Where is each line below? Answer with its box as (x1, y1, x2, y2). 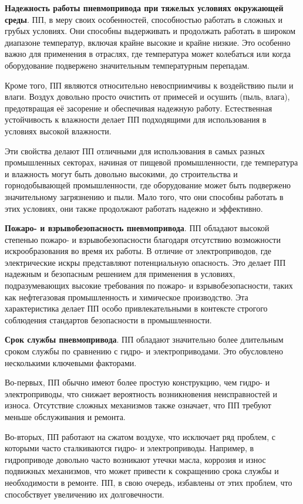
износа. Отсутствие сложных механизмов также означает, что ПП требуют (5, 399, 271, 411)
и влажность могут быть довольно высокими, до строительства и (5, 167, 238, 180)
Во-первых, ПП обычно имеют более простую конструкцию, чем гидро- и (5, 376, 270, 388)
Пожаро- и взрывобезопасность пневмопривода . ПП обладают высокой (5, 222, 270, 234)
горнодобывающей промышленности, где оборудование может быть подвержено (5, 179, 291, 191)
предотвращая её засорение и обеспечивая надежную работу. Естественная (5, 102, 272, 114)
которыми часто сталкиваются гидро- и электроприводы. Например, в (5, 442, 254, 454)
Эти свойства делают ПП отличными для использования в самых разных (5, 144, 265, 157)
